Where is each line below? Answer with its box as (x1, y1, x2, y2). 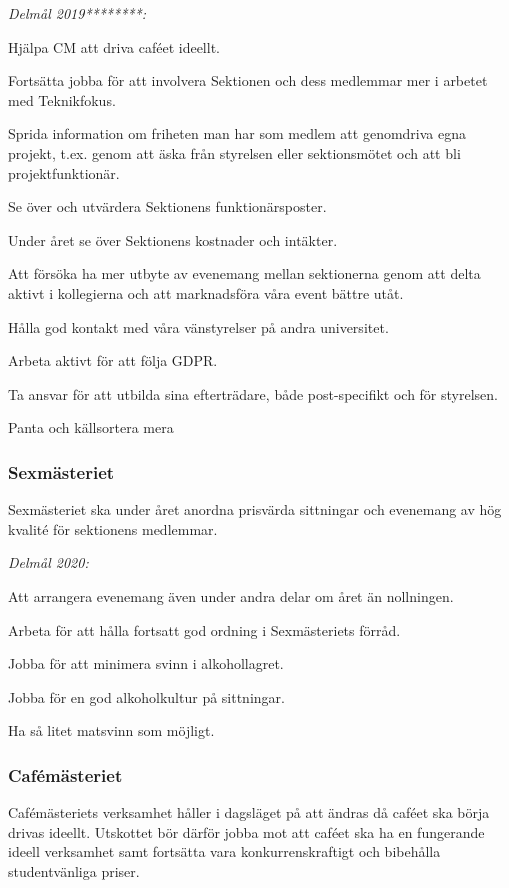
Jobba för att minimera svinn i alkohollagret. (8, 653, 284, 674)
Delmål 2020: (8, 552, 89, 573)
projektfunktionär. (8, 162, 120, 183)
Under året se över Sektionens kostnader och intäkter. (8, 229, 338, 250)
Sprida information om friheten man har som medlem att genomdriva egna (8, 123, 467, 144)
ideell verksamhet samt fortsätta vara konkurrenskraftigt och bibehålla (8, 841, 441, 862)
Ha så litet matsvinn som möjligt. (8, 720, 215, 741)
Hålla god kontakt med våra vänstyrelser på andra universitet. (8, 316, 389, 337)
